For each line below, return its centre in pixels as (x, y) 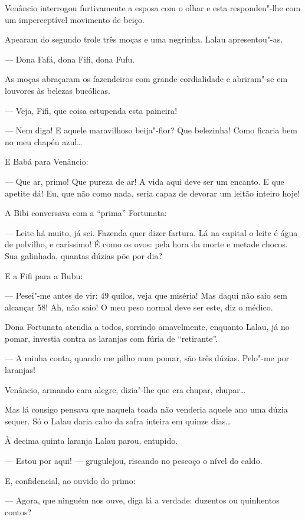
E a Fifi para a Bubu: (44, 275)
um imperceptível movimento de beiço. (75, 19)
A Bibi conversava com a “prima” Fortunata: (86, 213)
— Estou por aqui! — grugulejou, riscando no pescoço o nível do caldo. (134, 461)
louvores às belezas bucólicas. (58, 90)
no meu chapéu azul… (44, 141)
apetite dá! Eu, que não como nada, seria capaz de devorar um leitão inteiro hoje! (152, 193)
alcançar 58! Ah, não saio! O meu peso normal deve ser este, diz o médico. (139, 307)
